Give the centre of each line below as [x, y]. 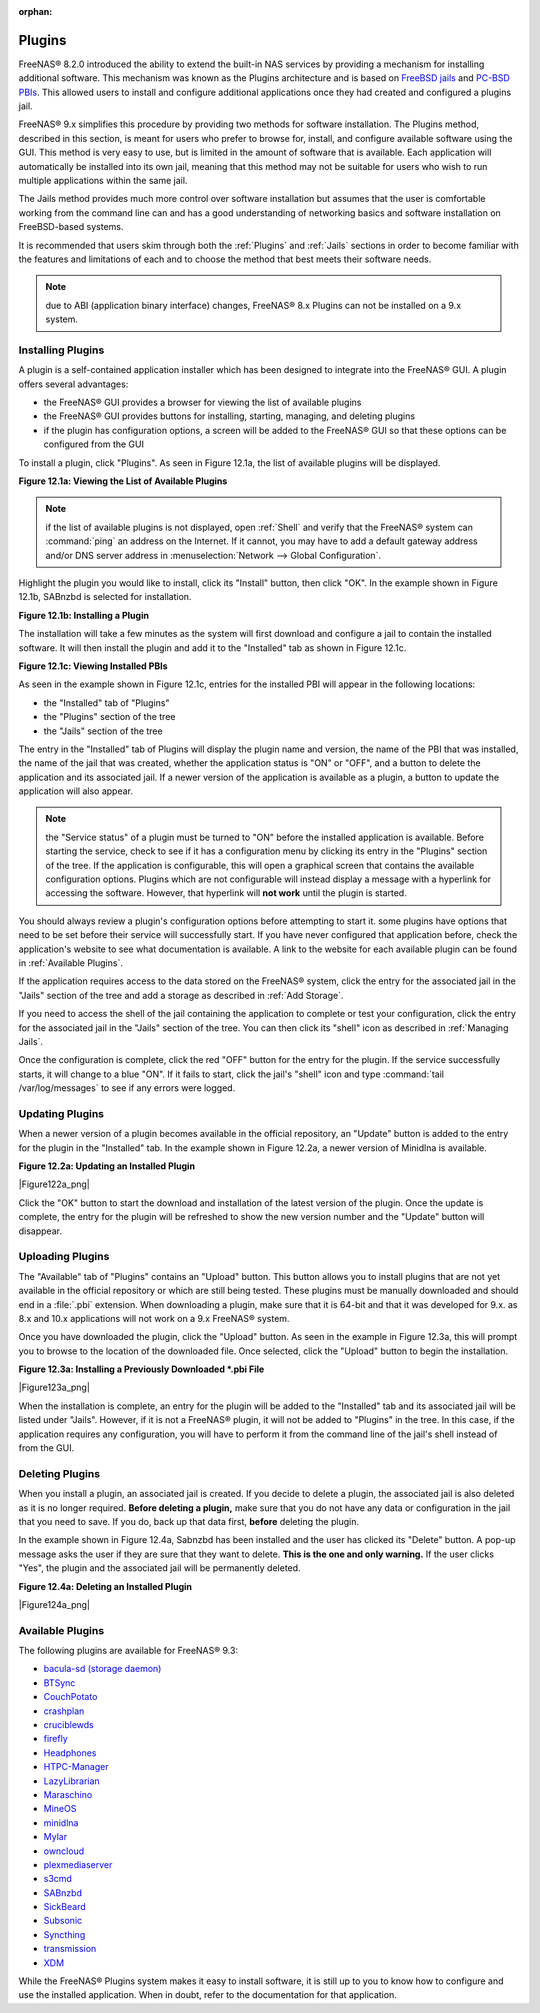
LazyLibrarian [71, 1781]
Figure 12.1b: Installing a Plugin [84, 615]
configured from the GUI [94, 444]
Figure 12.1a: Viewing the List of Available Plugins [123, 481]
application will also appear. [76, 791]
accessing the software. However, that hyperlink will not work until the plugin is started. [226, 893]
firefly [56, 1739]
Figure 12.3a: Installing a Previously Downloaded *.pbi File [141, 1369]
